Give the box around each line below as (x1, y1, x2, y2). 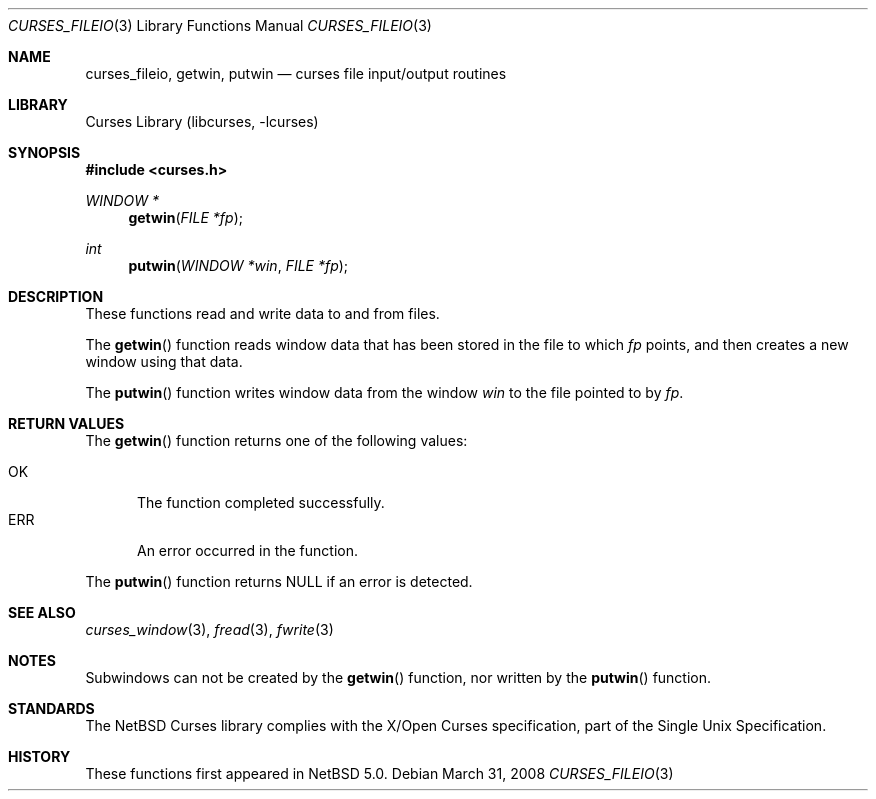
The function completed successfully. (137, 494, 385, 511)
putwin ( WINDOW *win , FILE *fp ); (128, 257, 349, 274)
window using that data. (85, 353, 243, 370)
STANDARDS (8, 700, 95, 717)
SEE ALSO (8, 604, 76, 621)
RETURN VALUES (8, 415, 125, 432)
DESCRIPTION (8, 288, 104, 305)
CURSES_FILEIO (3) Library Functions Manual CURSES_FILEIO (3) (8, 17, 432, 34)
